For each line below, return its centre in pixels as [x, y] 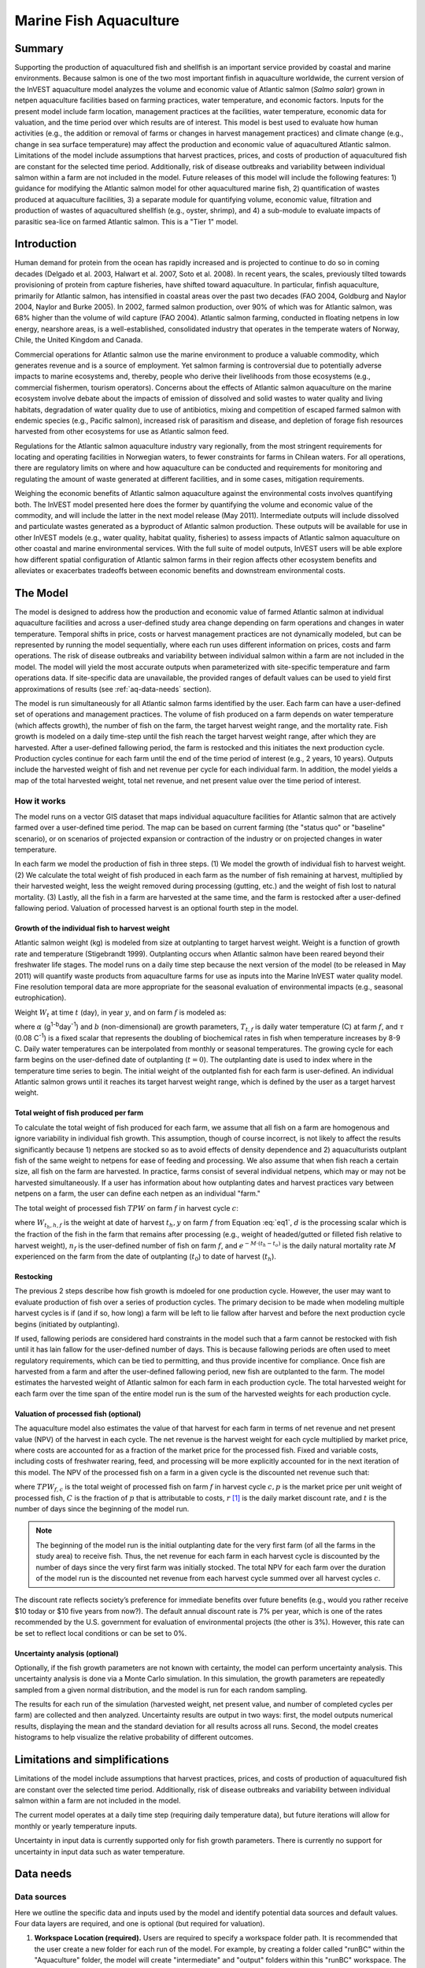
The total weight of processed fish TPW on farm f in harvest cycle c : [127, 1208]
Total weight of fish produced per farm [79, 1113]
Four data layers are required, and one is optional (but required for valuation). [140, 1924]
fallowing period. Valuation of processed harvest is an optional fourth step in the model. [157, 908]
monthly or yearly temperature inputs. [76, 1826]
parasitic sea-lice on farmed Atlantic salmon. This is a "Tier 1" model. [126, 221]
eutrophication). [41, 998]
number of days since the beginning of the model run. [102, 1509]
